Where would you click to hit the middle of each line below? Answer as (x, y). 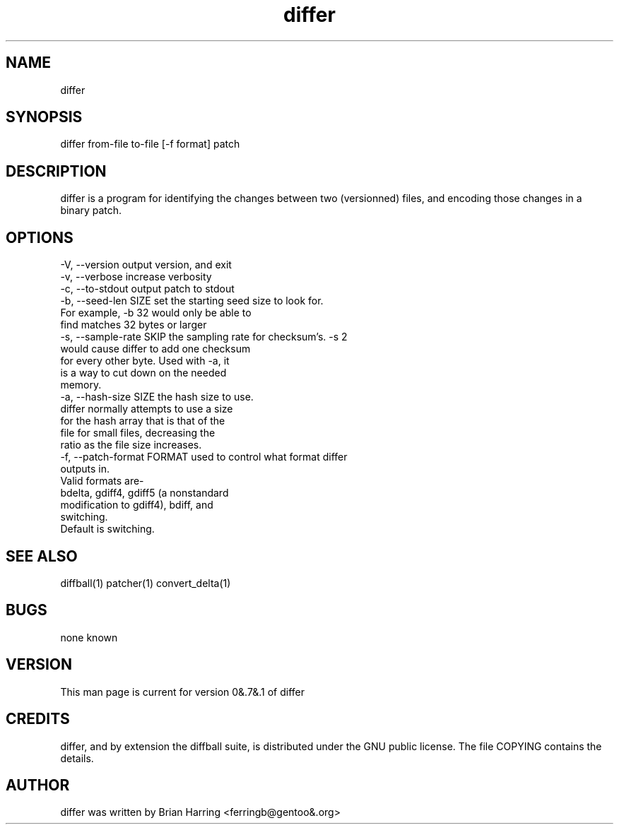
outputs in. (85, 469)
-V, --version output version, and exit (146, 265)
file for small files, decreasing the (138, 433)
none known (89, 637)
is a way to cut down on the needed (143, 373)
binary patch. (91, 211)
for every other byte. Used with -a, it (145, 361)
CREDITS (38, 719)
